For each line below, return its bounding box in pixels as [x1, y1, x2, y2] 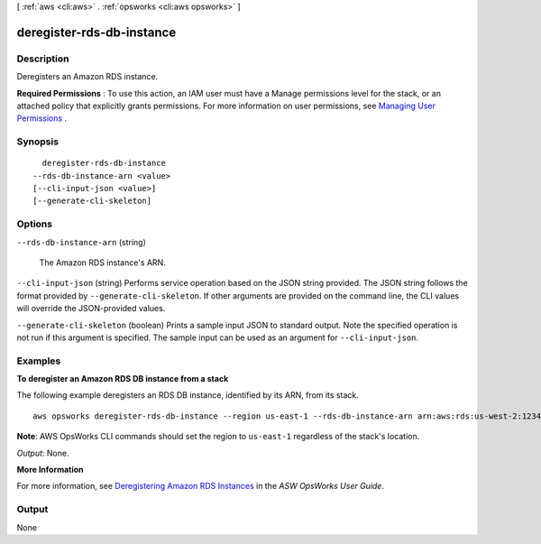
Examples [16, 355, 61, 367]
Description [16, 52, 69, 65]
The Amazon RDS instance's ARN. [39, 257, 166, 268]
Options [16, 217, 53, 230]
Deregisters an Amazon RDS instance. [16, 71, 159, 82]
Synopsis [16, 135, 59, 148]
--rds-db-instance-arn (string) [16, 236, 146, 247]
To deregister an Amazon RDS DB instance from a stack [16, 373, 229, 384]
